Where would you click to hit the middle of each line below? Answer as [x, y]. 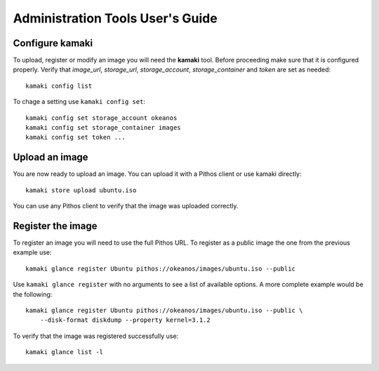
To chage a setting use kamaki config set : [79, 102]
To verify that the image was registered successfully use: [96, 336]
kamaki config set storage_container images [104, 128]
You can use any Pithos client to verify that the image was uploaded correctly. [126, 206]
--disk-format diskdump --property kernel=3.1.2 [125, 320]
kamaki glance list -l [65, 352]
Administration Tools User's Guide [115, 18]
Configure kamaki [53, 43]
